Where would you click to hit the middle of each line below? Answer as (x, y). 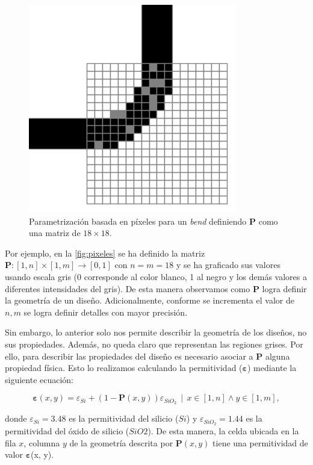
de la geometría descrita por (121, 442)
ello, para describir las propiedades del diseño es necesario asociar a (129, 356)
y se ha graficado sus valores (228, 265)
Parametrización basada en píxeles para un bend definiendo (138, 221)
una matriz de (55, 233)
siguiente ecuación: (39, 379)
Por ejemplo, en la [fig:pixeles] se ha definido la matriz (105, 253)
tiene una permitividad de (260, 442)
